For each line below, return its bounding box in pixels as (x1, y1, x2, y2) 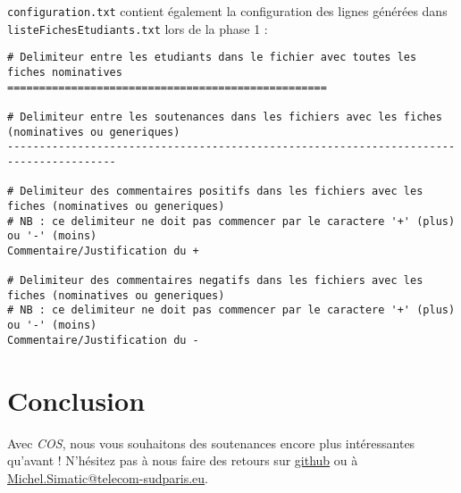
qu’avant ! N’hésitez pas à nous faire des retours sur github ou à (7, 451, 358, 470)
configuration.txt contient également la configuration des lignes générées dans (7, 2, 448, 20)
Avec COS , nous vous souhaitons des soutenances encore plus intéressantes (7, 433, 415, 452)
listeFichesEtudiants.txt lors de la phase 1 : (7, 19, 268, 38)
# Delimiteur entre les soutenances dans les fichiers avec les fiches (7, 110, 442, 123)
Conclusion (7, 381, 146, 418)
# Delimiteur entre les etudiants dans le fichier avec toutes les (7, 51, 417, 64)
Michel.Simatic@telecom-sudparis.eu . (7, 468, 208, 487)
